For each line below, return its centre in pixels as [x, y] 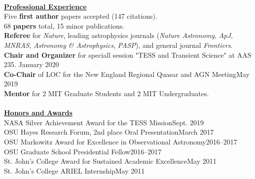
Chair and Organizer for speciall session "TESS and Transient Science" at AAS [128, 54]
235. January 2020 [32, 64]
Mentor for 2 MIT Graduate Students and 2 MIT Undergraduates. [107, 93]
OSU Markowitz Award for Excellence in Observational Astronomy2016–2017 [121, 141]
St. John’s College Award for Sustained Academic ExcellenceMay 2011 [110, 161]
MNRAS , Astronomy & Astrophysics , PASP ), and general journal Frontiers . [118, 45]
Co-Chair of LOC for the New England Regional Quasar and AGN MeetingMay [127, 74]
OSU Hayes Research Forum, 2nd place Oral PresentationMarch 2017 [109, 132]
